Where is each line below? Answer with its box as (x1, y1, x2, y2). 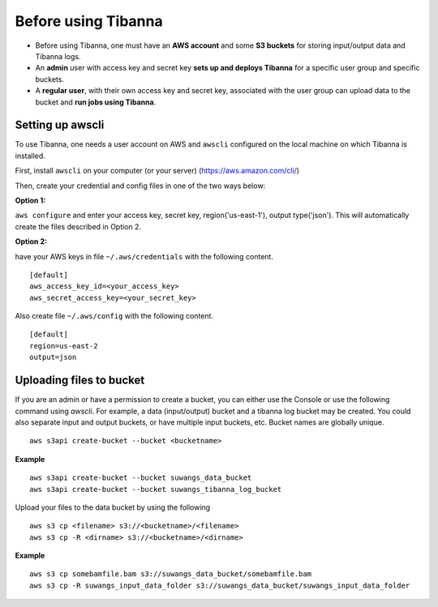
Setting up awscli (15, 118, 105, 132)
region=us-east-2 (29, 341, 98, 350)
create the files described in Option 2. (15, 221, 142, 231)
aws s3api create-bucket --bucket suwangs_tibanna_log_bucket (29, 485, 282, 494)
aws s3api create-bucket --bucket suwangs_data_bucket (29, 473, 252, 482)
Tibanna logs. (35, 51, 81, 61)
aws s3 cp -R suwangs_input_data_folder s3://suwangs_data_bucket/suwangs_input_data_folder (29, 580, 410, 590)
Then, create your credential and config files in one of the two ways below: (15, 181, 266, 190)
